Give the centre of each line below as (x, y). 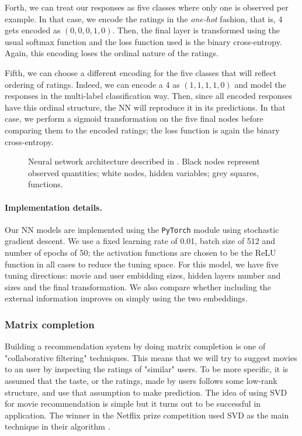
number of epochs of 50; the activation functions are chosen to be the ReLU (140, 252)
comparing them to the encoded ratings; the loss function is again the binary (142, 130)
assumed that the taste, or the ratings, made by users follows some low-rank (141, 380)
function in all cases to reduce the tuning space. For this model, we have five (142, 264)
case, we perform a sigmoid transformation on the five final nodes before (134, 119)
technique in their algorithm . (58, 426)
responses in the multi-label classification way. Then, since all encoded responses (148, 96)
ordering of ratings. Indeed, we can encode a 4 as (92, 84)
